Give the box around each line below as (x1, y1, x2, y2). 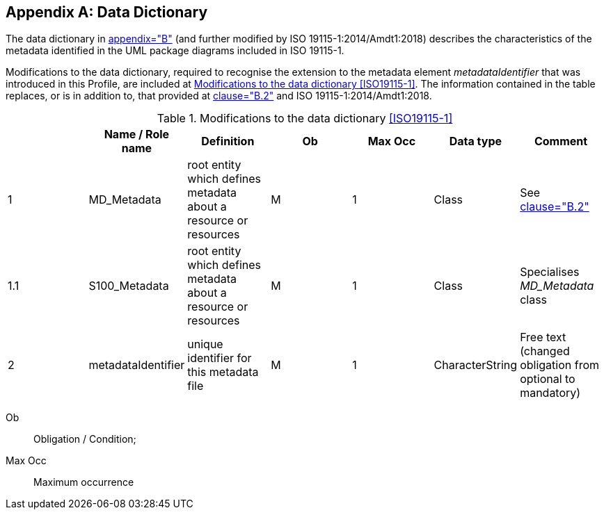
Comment (534, 134, 588, 149)
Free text (520, 330, 566, 345)
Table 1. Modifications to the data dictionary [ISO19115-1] (157, 111, 453, 126)
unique (187, 337, 223, 352)
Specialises (520, 265, 580, 279)
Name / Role (104, 127, 170, 142)
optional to (520, 372, 575, 386)
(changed (520, 344, 570, 359)
